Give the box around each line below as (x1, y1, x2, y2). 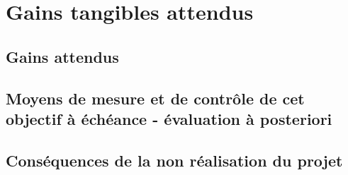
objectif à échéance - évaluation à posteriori (6, 107, 332, 129)
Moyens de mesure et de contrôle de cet (6, 87, 305, 109)
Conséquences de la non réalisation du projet (6, 149, 343, 171)
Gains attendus (6, 45, 119, 67)
